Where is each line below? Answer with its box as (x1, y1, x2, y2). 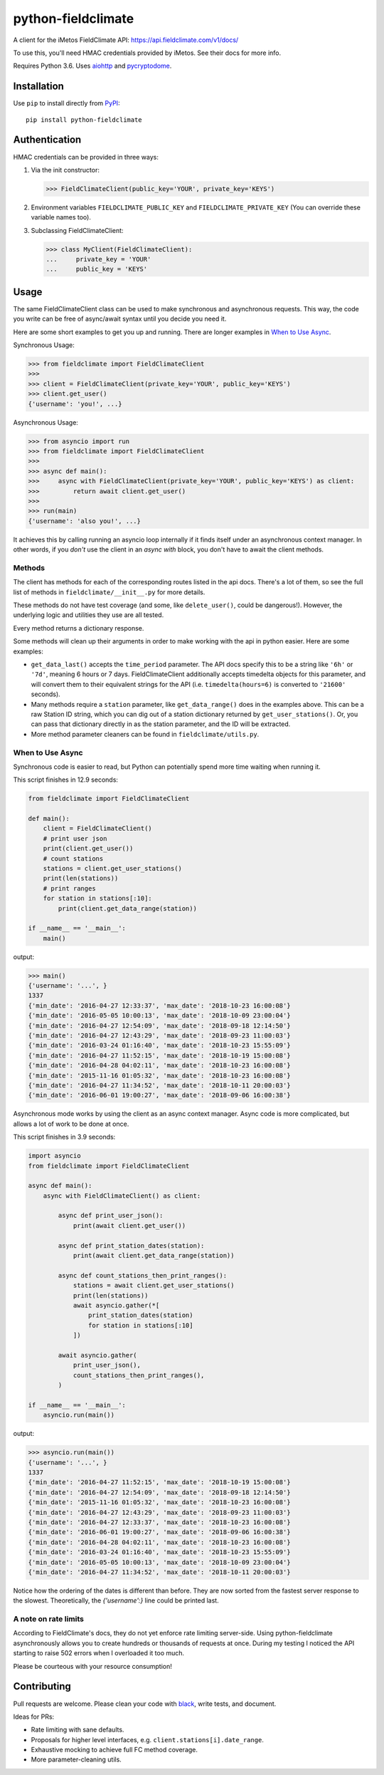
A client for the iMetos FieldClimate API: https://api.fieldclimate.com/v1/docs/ (13, 36, 239, 44)
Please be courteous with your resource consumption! (13, 1662, 172, 1670)
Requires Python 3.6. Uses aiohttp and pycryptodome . (13, 61, 172, 71)
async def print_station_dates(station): (58, 1241, 205, 1250)
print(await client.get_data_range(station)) (73, 1251, 235, 1260)
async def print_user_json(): (58, 1211, 164, 1220)
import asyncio (28, 1152, 81, 1160)
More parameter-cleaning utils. (31, 1755, 122, 1764)
